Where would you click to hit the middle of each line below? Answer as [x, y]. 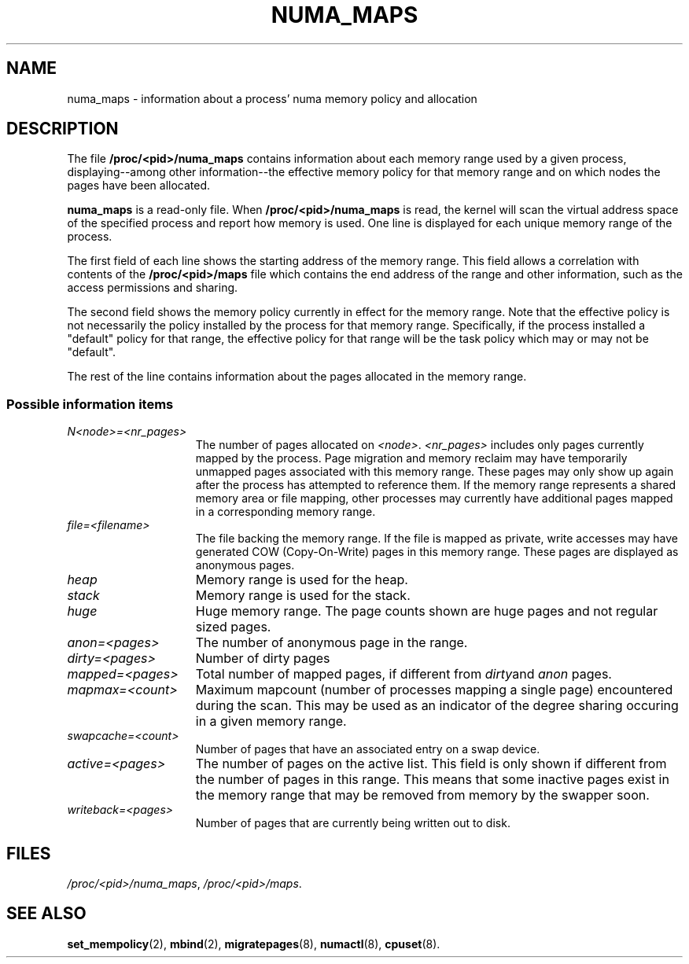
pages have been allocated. [139, 186]
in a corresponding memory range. [286, 512]
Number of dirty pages [263, 659]
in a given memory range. [271, 721]
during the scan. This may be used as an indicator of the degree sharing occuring [437, 706]
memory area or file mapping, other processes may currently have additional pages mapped [434, 499]
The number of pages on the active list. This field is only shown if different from [431, 764]
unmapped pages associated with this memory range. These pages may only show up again [435, 472]
